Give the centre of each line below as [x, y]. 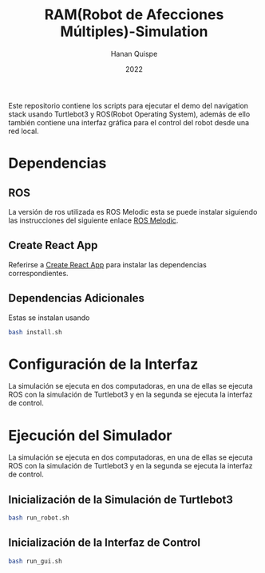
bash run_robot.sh [39, 518]
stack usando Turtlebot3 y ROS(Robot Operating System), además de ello [129, 114]
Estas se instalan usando [49, 318]
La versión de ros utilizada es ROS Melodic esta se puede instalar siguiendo [133, 211]
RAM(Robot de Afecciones [134, 15]
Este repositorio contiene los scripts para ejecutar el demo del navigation [129, 105]
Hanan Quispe [134, 53]
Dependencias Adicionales [77, 298]
